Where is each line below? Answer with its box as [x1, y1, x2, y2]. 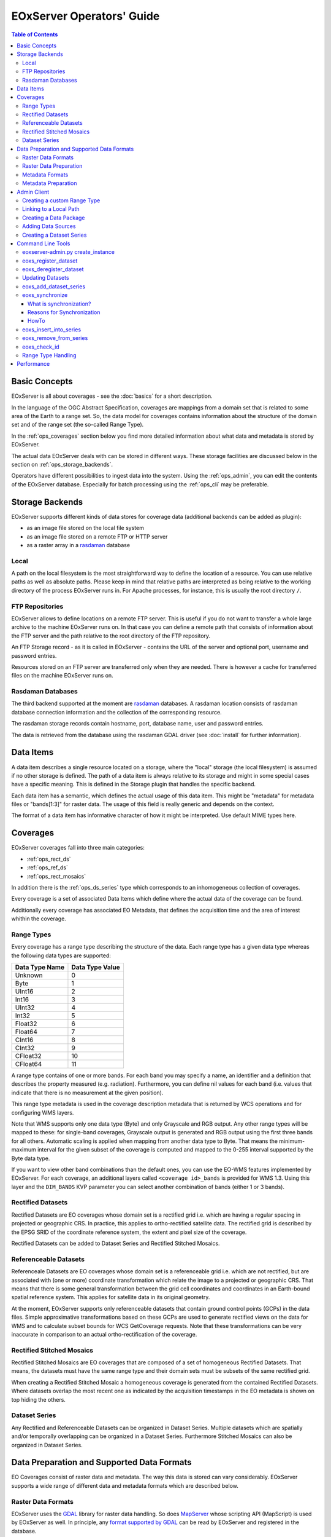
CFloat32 [15, 1052, 42, 1061]
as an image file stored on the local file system [26, 524, 144, 532]
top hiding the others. [11, 1396, 66, 1403]
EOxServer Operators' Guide [11, 9, 160, 23]
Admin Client [17, 188, 50, 196]
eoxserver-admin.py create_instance [22, 248, 115, 256]
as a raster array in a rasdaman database [26, 541, 131, 548]
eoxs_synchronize [22, 291, 68, 299]
